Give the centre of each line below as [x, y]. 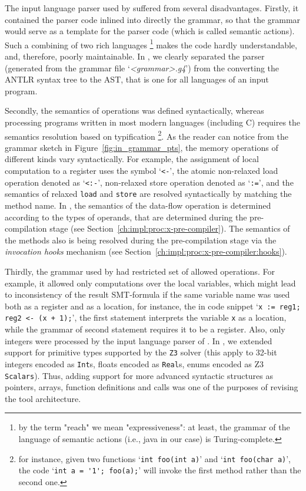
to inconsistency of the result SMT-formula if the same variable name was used [147, 294]
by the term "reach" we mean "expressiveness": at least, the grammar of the [154, 427]
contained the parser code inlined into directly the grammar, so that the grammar [153, 19]
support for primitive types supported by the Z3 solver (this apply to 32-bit [141, 352]
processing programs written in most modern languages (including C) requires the [153, 122]
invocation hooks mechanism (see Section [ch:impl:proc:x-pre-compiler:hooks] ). [146, 251]
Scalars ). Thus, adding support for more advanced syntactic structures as [139, 375]
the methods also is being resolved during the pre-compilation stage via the [141, 240]
